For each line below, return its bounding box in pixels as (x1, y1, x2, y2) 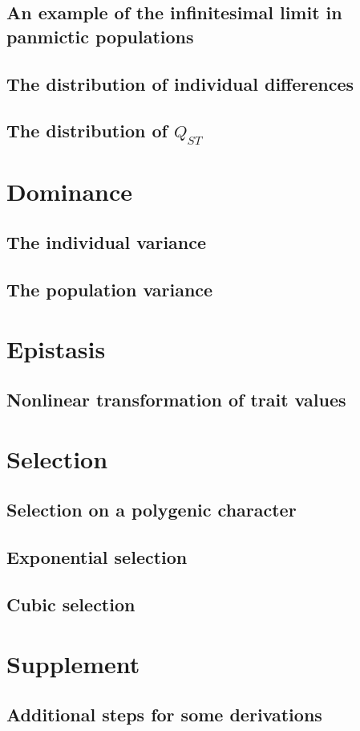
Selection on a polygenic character (6, 497, 297, 522)
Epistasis (6, 332, 106, 365)
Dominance (6, 174, 133, 207)
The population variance (6, 277, 213, 302)
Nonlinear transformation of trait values (6, 387, 346, 412)
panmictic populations (6, 23, 194, 48)
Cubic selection (6, 591, 136, 616)
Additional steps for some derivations (6, 702, 322, 727)
